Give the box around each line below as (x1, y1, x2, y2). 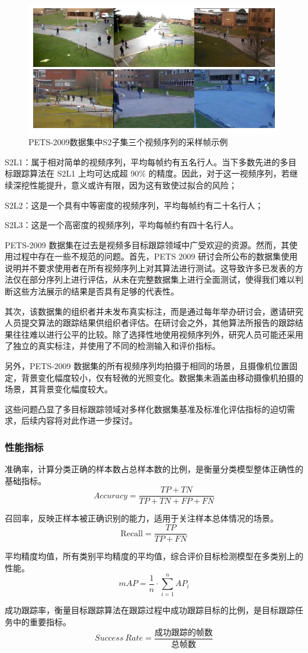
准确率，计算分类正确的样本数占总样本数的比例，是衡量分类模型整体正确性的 (5, 463, 303, 475)
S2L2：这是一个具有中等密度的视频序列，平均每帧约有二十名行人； (5, 199, 264, 211)
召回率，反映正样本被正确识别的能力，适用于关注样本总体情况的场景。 (5, 512, 278, 524)
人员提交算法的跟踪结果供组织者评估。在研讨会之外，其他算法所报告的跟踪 (5, 316, 295, 329)
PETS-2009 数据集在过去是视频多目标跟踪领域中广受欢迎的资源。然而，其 (5, 238, 290, 251)
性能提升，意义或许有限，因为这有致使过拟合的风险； (29, 178, 237, 191)
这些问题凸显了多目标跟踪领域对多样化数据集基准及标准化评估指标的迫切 (5, 402, 287, 415)
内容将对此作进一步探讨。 (37, 414, 137, 427)
